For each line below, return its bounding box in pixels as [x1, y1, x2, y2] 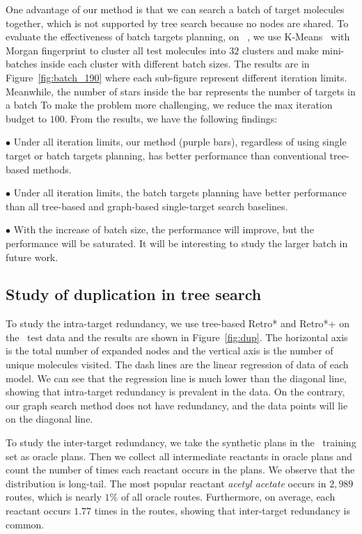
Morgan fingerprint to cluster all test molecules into [6, 42, 226, 57]
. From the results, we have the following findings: [64, 111, 278, 125]
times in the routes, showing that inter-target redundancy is [94, 503, 350, 518]
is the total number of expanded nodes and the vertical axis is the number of [6, 343, 333, 358]
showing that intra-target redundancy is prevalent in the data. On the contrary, [6, 384, 345, 399]
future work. [6, 249, 58, 264]
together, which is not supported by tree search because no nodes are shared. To [6, 15, 349, 30]
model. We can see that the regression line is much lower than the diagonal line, [6, 370, 347, 385]
